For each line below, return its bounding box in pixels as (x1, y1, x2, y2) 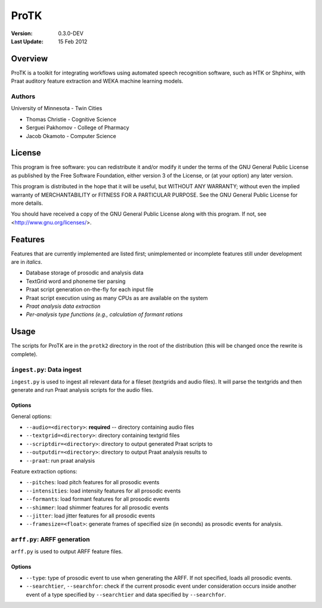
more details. (11, 199, 44, 207)
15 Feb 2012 (58, 38, 88, 45)
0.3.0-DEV (58, 30, 83, 37)
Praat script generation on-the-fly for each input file (26, 286, 154, 293)
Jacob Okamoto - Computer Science (26, 132, 116, 139)
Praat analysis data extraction (26, 303, 101, 310)
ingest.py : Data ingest (11, 365, 82, 373)
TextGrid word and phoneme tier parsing (26, 278, 126, 285)
